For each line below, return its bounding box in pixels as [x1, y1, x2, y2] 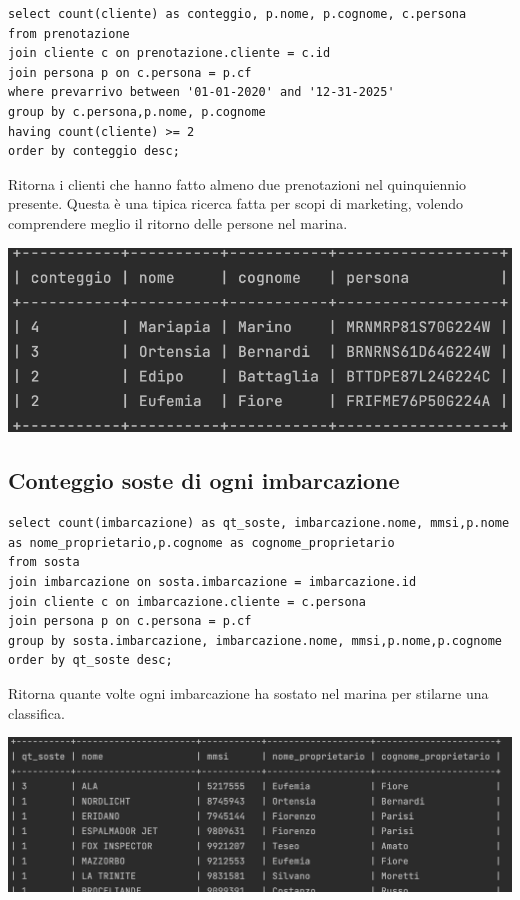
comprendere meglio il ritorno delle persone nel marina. [8, 212, 348, 233]
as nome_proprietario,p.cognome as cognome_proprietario [8, 535, 395, 550]
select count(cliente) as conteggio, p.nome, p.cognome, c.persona [8, 7, 467, 21]
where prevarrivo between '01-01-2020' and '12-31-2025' [8, 85, 395, 100]
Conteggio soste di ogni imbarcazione [8, 465, 400, 496]
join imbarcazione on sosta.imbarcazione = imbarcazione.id [8, 575, 417, 590]
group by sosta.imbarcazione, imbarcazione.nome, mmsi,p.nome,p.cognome [8, 633, 502, 648]
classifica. [8, 702, 65, 723]
